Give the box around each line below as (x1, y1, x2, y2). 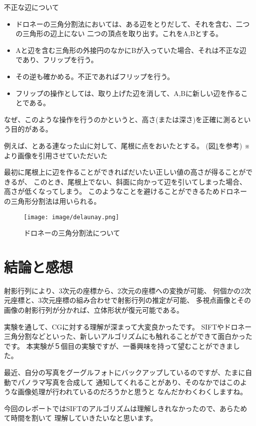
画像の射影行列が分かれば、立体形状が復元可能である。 (4, 305, 183, 315)
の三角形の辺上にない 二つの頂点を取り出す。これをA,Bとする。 (15, 28, 222, 39)
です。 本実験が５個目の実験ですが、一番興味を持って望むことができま (4, 340, 233, 351)
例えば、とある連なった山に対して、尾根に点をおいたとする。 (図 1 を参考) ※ (4, 140, 250, 150)
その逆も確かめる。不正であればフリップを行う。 (15, 71, 174, 81)
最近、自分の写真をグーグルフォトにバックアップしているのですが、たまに (4, 367, 245, 378)
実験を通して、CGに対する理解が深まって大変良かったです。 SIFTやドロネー (4, 321, 252, 331)
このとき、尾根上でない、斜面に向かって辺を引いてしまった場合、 (34, 176, 247, 187)
